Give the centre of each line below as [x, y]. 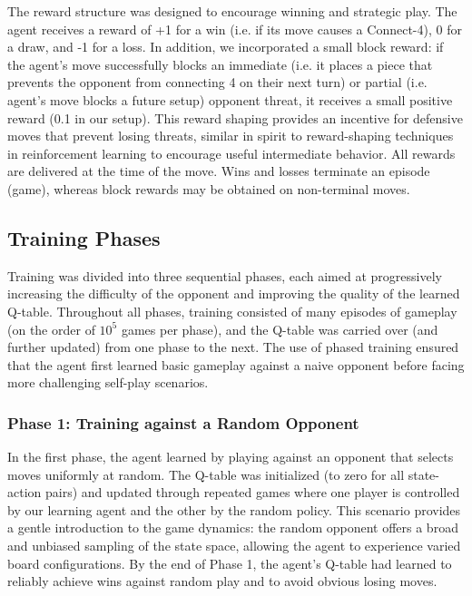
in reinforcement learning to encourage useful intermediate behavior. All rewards [231, 153]
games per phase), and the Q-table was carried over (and [280, 329]
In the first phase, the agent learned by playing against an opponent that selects [231, 457]
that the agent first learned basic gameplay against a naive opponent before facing [236, 364]
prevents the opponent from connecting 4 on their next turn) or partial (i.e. [217, 82]
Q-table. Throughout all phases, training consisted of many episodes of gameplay [232, 311]
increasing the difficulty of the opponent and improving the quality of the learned [234, 293]
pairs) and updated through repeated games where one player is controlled [252, 492]
